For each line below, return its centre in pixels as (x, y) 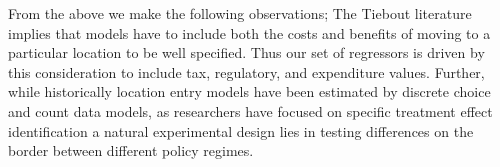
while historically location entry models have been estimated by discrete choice (249, 91)
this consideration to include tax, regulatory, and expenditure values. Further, (246, 71)
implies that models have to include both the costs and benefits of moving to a (249, 32)
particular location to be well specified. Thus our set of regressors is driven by (246, 52)
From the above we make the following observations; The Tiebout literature (240, 13)
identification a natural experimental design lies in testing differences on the (241, 130)
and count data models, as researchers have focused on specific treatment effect (250, 110)
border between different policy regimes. (131, 150)
